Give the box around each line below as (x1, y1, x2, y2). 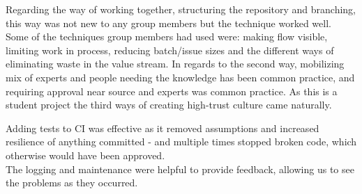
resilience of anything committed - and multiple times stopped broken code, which (6, 134, 357, 149)
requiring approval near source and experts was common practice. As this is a (6, 83, 338, 98)
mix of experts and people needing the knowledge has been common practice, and (6, 70, 355, 84)
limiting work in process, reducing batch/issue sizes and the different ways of (6, 42, 334, 57)
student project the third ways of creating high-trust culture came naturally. (6, 97, 332, 112)
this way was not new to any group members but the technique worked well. (6, 15, 331, 30)
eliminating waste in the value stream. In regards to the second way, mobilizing (6, 56, 345, 71)
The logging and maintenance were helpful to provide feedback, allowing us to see (6, 161, 354, 176)
